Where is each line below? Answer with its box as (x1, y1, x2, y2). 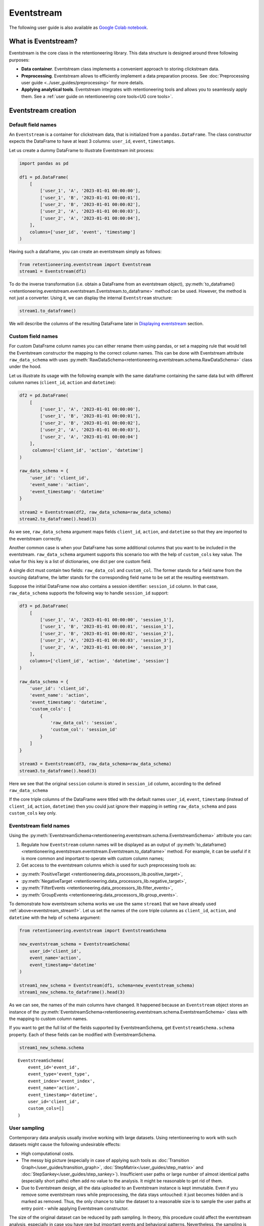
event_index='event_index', (27, 1078, 95, 1084)
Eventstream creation (9, 106, 77, 115)
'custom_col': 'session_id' (50, 727, 117, 733)
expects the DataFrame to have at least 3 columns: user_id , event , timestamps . (9, 138, 176, 144)
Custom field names (9, 332, 58, 339)
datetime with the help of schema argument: (9, 915, 101, 920)
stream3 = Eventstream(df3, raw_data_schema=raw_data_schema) (19, 761, 172, 767)
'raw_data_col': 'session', (50, 720, 117, 725)
